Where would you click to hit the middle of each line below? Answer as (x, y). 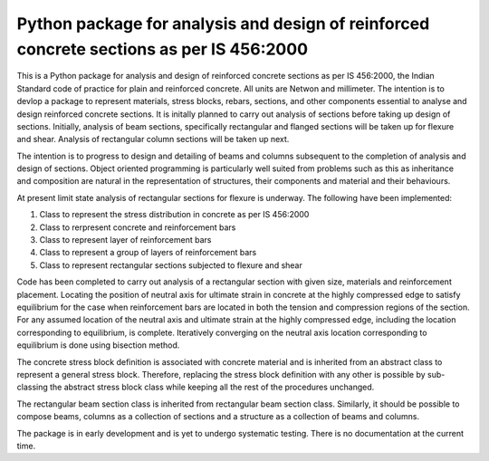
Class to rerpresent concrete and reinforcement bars (138, 227)
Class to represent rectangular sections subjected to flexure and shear (171, 265)
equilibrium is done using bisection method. (98, 345)
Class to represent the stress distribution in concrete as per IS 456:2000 (174, 215)
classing (33, 387)
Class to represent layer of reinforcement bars (125, 240)
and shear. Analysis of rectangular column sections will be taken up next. (153, 139)
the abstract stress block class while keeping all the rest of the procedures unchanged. (212, 387)
